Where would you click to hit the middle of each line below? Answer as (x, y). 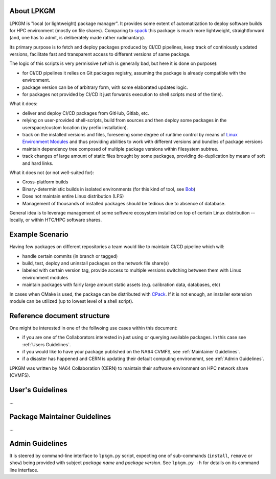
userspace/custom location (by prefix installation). (75, 127)
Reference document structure (60, 316)
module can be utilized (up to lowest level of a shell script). (72, 301)
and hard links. (38, 163)
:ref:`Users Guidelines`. (47, 344)
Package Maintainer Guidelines (60, 416)
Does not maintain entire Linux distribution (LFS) (73, 196)
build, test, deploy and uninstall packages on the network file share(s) (96, 263)
